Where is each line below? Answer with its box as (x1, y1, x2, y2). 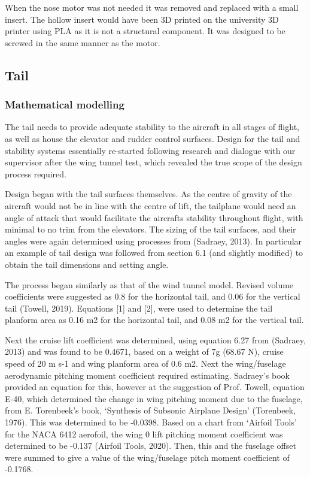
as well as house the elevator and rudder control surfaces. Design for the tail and (5, 132, 300, 144)
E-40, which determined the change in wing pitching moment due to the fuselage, (5, 392, 303, 404)
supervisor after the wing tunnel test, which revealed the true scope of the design (5, 156, 302, 168)
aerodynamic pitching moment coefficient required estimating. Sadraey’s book (5, 369, 290, 381)
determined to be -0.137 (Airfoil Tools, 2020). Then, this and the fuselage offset (5, 439, 296, 452)
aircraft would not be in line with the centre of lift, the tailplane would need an (5, 199, 296, 212)
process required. (5, 167, 66, 180)
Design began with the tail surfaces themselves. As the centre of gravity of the (5, 188, 292, 200)
